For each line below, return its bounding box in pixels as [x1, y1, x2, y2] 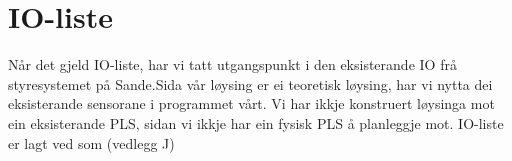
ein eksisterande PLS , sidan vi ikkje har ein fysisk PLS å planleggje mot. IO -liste [8, 112, 504, 133]
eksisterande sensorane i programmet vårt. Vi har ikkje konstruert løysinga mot [8, 93, 495, 114]
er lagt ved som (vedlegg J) [8, 132, 175, 153]
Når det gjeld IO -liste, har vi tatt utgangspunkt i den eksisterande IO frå [8, 54, 457, 75]
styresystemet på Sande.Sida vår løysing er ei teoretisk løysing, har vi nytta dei [8, 73, 493, 94]
